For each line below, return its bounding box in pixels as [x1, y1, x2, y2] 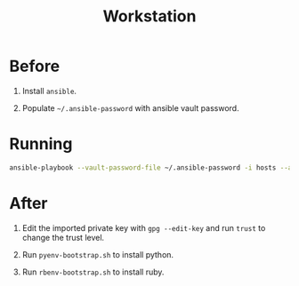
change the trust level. [21, 232, 105, 242]
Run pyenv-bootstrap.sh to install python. [21, 249, 174, 259]
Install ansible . [21, 85, 77, 96]
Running [9, 134, 73, 155]
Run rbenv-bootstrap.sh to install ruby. [21, 266, 165, 277]
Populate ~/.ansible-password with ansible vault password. [21, 102, 239, 113]
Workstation [102, 6, 197, 27]
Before [9, 56, 61, 76]
